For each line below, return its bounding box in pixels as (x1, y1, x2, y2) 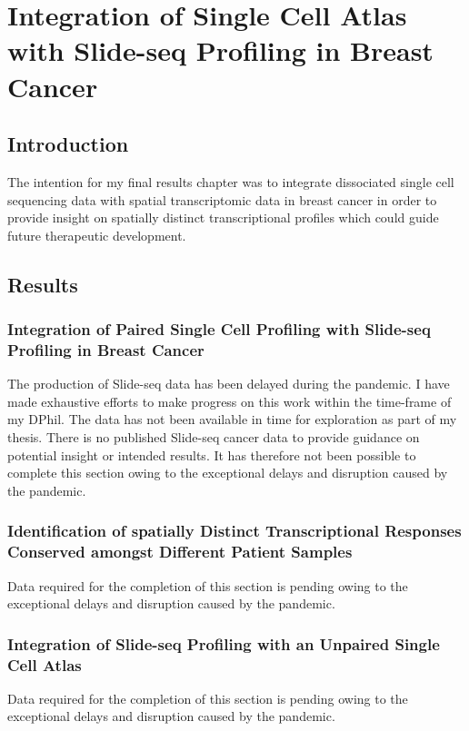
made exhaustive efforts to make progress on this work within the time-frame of (7, 391, 452, 410)
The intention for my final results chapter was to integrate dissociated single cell (7, 172, 454, 191)
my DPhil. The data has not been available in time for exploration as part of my (7, 410, 457, 429)
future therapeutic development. (7, 225, 186, 244)
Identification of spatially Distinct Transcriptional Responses (7, 519, 462, 542)
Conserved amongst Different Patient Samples (7, 540, 353, 563)
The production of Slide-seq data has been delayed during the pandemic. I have (7, 374, 450, 393)
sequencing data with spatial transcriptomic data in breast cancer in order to (7, 190, 437, 209)
